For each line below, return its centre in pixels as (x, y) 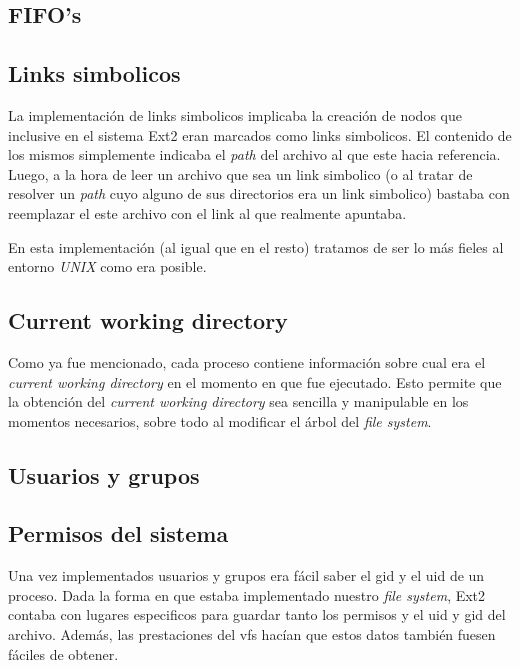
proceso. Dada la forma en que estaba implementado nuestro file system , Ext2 (247, 594)
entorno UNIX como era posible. (107, 266)
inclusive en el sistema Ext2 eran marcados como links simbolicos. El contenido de (260, 134)
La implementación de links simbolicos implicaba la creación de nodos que (235, 114)
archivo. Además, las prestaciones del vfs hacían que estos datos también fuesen (252, 634)
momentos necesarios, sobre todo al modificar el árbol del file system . (220, 420)
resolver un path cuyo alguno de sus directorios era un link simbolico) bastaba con (259, 193)
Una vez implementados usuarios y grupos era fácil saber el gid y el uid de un (246, 575)
